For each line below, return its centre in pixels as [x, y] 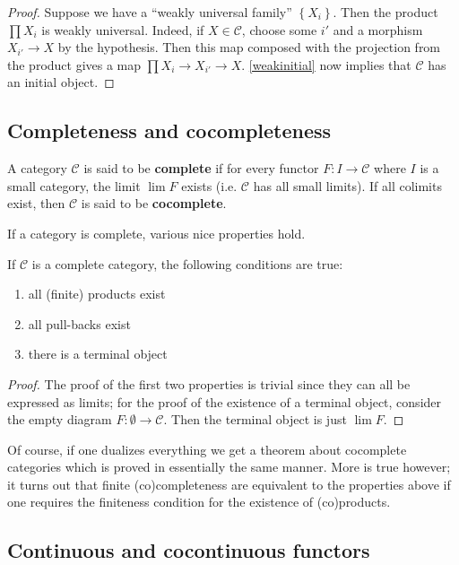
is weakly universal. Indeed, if [123, 29]
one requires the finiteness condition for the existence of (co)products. [199, 502]
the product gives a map [74, 64]
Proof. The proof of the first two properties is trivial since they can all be [209, 383]
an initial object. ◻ [61, 82]
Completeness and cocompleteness [169, 130]
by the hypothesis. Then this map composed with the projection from [249, 47]
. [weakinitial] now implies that [326, 64]
